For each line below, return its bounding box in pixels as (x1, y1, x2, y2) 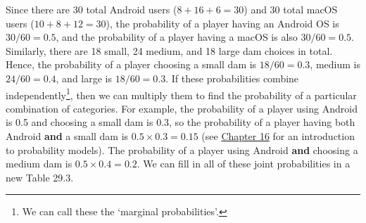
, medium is (310, 57, 360, 72)
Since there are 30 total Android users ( (6, 2, 177, 16)
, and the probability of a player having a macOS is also (56, 30, 298, 44)
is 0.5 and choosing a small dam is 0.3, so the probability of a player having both (6, 115, 355, 129)
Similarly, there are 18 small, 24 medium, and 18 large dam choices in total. (6, 43, 333, 58)
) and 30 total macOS (244, 2, 338, 16)
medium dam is (6, 156, 72, 171)
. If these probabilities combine (165, 70, 299, 85)
